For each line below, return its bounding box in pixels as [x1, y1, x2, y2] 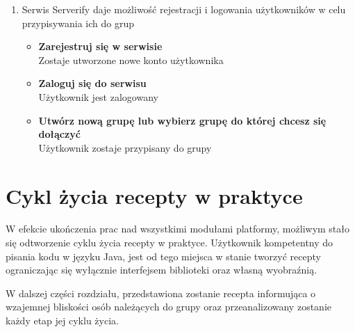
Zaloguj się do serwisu [38, 76, 147, 90]
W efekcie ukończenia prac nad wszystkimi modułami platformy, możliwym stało [6, 221, 350, 236]
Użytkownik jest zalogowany [38, 89, 158, 104]
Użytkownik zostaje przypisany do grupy [38, 140, 212, 155]
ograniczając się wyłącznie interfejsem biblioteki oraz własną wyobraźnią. [6, 262, 317, 277]
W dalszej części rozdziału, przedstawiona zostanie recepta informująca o [6, 285, 316, 300]
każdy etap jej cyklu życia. [6, 313, 119, 328]
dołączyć [38, 127, 81, 141]
